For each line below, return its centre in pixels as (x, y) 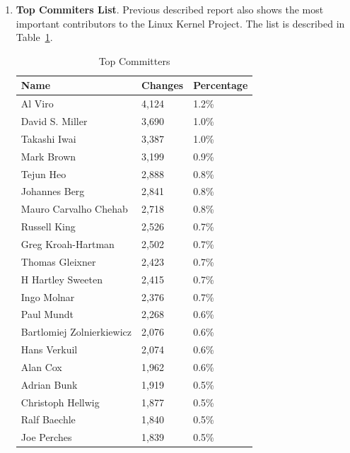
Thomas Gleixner (58, 261)
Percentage (221, 85)
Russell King (48, 226)
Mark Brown (48, 156)
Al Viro (37, 104)
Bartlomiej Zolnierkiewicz (76, 332)
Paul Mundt (47, 314)
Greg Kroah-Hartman (68, 243)
